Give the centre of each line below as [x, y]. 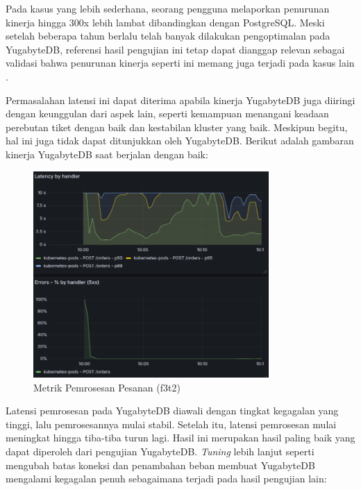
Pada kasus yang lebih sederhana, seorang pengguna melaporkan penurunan [168, 8]
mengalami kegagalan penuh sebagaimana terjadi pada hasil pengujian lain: [166, 479]
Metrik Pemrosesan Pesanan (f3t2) [107, 387]
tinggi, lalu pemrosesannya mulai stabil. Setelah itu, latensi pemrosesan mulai [171, 424]
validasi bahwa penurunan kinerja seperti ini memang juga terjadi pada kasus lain [180, 63]
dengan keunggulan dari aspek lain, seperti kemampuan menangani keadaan [167, 113]
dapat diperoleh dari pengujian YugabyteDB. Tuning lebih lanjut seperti [160, 451]
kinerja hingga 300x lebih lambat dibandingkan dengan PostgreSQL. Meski [165, 22]
